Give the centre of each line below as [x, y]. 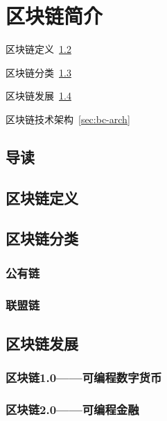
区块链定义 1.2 [38, 49]
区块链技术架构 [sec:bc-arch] [68, 119]
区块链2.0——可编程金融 [72, 410]
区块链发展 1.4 [38, 96]
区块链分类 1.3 [38, 72]
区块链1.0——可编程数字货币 [84, 378]
